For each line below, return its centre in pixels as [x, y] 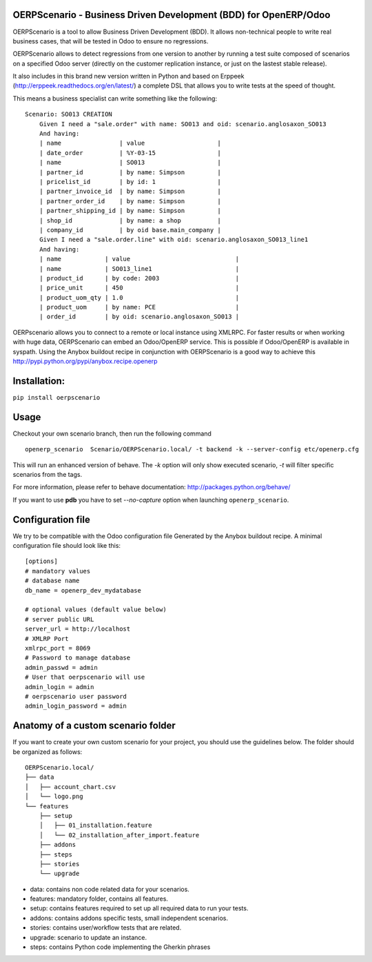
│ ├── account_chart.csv [71, 787]
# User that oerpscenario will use [85, 677]
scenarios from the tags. [48, 474]
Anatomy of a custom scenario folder [94, 726]
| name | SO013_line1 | [139, 268]
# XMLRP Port [47, 638]
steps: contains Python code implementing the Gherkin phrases [120, 947]
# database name [52, 581]
